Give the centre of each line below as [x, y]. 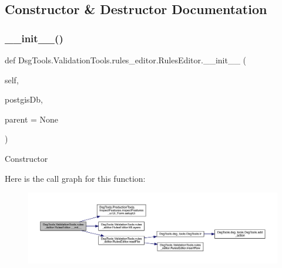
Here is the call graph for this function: [75, 178]
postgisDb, [24, 99]
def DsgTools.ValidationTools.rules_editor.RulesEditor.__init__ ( [126, 60]
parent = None [32, 119]
